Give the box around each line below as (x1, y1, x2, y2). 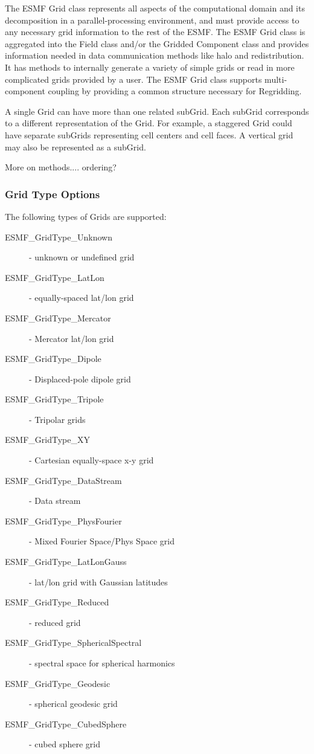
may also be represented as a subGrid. (5, 140, 146, 153)
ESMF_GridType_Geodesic (5, 677, 111, 689)
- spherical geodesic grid (29, 697, 118, 710)
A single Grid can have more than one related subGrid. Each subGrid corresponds (5, 105, 309, 117)
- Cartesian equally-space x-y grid (29, 454, 154, 466)
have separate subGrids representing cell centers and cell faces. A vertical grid (5, 128, 293, 141)
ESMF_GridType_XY (5, 433, 90, 446)
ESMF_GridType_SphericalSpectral (5, 636, 142, 649)
